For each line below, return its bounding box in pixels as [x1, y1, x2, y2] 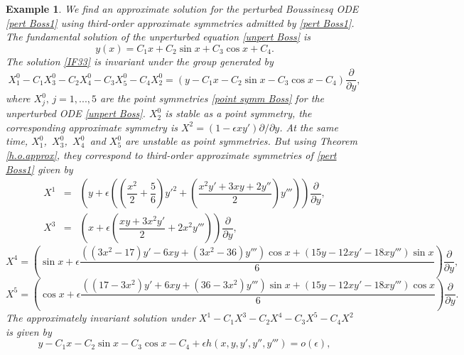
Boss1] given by [6, 161, 73, 176]
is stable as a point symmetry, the [165, 106, 312, 121]
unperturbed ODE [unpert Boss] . [6, 106, 146, 121]
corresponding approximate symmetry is [6, 119, 178, 134]
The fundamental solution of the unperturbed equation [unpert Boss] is [6, 29, 311, 44]
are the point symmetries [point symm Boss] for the [100, 91, 324, 106]
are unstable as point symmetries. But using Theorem [125, 133, 357, 148]
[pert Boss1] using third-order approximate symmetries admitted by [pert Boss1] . [6, 15, 355, 30]
